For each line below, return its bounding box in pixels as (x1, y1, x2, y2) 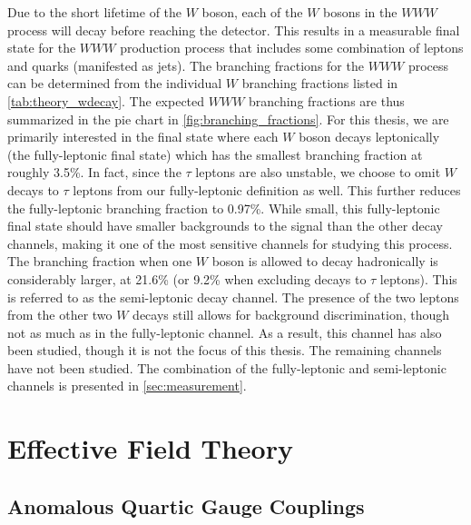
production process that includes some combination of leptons (120, 38, 464, 57)
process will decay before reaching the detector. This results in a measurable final (7, 20, 460, 39)
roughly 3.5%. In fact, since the (7, 163, 182, 182)
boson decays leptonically (299, 127, 440, 146)
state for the (7, 38, 76, 57)
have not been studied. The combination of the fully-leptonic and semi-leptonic (7, 358, 446, 377)
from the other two (7, 305, 113, 324)
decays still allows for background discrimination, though (132, 305, 450, 324)
